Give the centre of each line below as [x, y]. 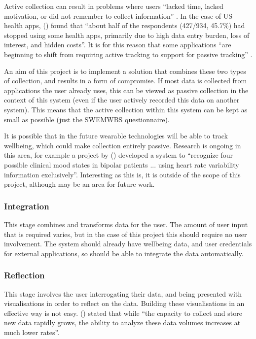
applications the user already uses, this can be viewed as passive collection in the [126, 90]
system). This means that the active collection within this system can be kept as [126, 109]
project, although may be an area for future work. [79, 184]
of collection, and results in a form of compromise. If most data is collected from [126, 81]
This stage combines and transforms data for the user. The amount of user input [126, 224]
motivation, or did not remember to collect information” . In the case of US [118, 16]
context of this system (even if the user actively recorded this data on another [122, 100]
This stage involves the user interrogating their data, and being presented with [123, 293]
